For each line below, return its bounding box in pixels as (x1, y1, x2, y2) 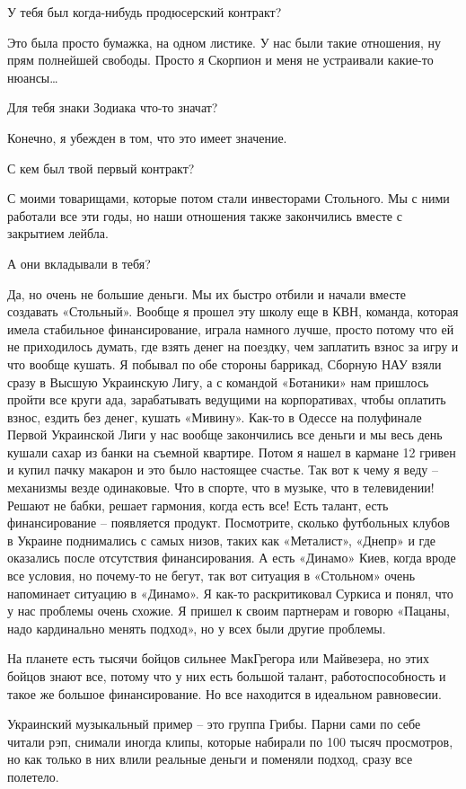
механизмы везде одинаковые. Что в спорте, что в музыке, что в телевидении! (7, 478, 435, 497)
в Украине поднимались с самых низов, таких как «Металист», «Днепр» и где (7, 530, 435, 549)
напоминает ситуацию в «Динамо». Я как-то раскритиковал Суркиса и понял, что (7, 583, 453, 602)
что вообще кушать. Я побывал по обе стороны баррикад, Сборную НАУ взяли (7, 354, 442, 373)
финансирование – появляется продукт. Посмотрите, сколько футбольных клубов (7, 513, 450, 532)
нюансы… (7, 67, 58, 86)
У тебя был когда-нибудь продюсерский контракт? (7, 3, 282, 21)
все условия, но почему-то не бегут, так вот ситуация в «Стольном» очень (7, 566, 416, 585)
